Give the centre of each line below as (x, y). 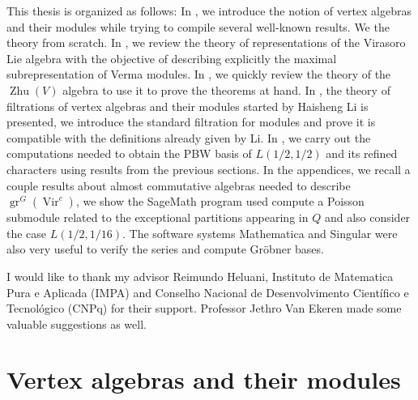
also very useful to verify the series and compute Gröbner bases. (165, 249)
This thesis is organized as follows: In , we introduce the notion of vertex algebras (209, 11)
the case (27, 233)
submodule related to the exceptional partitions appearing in (158, 217)
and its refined (362, 153)
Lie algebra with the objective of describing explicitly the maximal (172, 58)
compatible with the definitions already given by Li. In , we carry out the (189, 137)
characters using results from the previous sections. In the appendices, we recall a (209, 169)
